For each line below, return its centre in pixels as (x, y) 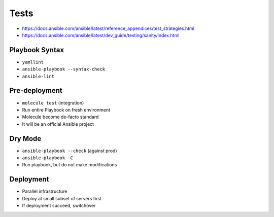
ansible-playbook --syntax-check (64, 69)
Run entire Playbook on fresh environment (66, 110)
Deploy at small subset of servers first (62, 198)
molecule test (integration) (53, 103)
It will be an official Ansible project (58, 124)
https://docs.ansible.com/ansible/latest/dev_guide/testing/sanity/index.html (101, 35)
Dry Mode (25, 139)
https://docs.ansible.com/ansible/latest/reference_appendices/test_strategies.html (108, 28)
